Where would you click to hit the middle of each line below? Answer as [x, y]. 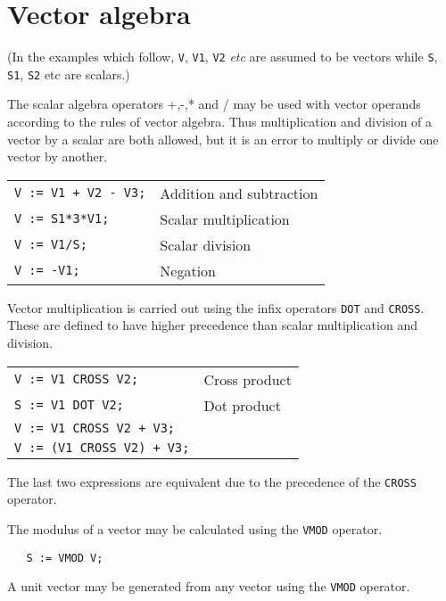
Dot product [242, 405]
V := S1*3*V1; [62, 219]
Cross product [248, 379]
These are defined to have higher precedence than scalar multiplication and [212, 325]
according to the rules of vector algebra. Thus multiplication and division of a [220, 122]
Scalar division [206, 244]
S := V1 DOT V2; [69, 405]
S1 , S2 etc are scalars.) [69, 74]
